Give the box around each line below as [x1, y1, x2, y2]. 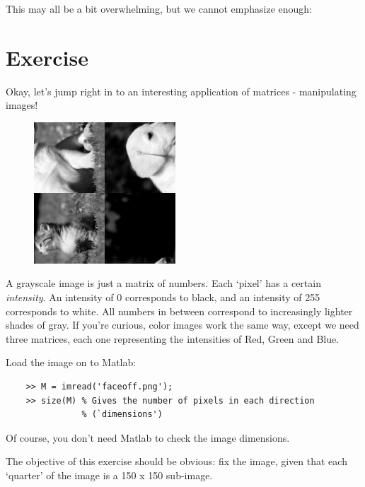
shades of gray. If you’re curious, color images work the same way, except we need [6, 317, 359, 332]
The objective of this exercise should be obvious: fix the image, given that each [6, 454, 347, 469]
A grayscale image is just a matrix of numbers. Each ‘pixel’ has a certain [6, 276, 321, 291]
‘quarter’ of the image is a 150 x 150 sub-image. [6, 468, 213, 483]
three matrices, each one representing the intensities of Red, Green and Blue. [6, 331, 340, 346]
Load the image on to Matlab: [6, 355, 137, 370]
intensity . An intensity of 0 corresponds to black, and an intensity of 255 [6, 290, 320, 305]
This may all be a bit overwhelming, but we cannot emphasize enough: [6, 1, 313, 16]
